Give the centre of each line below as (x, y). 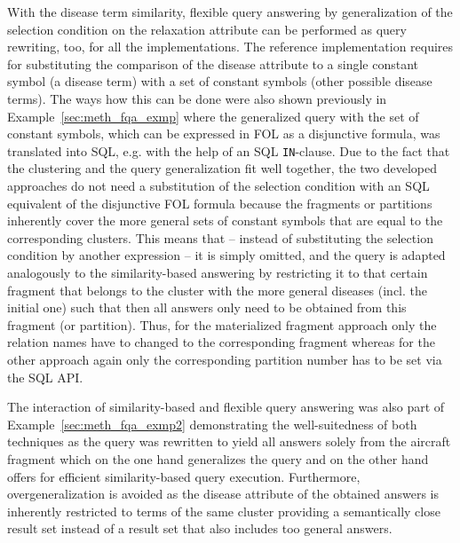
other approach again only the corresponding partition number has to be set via (225, 359)
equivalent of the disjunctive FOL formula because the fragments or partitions (220, 203)
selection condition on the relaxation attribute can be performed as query (207, 29)
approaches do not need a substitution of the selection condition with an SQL (218, 185)
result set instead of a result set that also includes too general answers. (200, 528)
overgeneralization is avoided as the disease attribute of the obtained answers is (223, 494)
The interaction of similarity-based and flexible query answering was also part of (226, 407)
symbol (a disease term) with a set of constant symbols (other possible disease (220, 81)
